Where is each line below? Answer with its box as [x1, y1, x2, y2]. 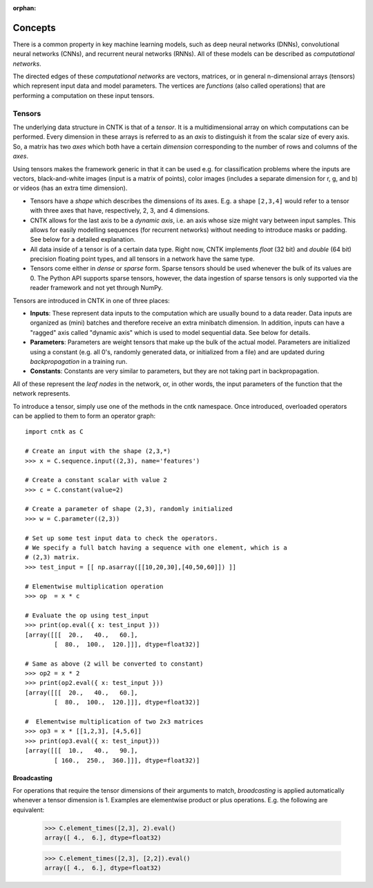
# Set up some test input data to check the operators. [25, 534, 218, 542]
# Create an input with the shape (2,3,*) [25, 447, 171, 455]
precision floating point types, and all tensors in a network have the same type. [30, 255, 255, 263]
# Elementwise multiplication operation [25, 582, 164, 590]
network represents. [12, 389, 70, 398]
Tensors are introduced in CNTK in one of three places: [12, 296, 171, 305]
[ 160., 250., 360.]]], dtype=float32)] [54, 756, 200, 764]
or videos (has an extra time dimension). [12, 184, 128, 193]
